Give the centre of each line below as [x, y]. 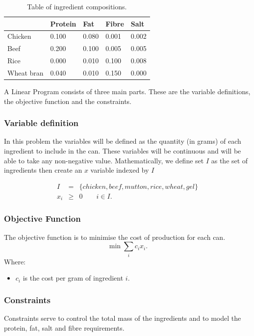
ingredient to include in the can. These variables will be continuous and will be [123, 151]
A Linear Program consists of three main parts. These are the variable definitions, [127, 91]
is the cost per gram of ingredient [73, 278]
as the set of [229, 160]
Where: [15, 261]
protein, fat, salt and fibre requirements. [64, 327]
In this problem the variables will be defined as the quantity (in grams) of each [123, 141]
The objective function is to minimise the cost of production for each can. [115, 237]
